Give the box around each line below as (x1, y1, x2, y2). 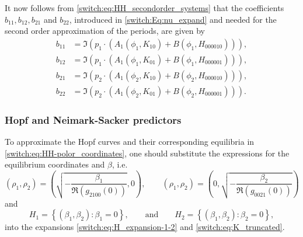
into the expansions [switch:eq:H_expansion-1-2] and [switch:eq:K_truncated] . (5, 221, 285, 233)
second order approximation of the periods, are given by (5, 25, 205, 37)
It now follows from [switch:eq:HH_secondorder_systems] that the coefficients (5, 2, 284, 13)
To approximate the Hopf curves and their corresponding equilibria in (5, 135, 255, 148)
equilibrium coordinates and (5, 158, 105, 170)
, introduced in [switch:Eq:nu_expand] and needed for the (69, 13, 277, 25)
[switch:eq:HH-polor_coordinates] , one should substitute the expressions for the (5, 147, 290, 159)
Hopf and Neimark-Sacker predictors (5, 112, 182, 127)
